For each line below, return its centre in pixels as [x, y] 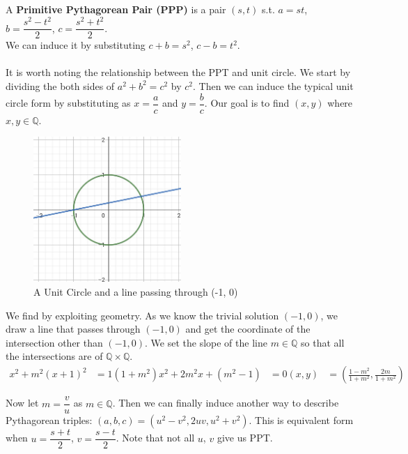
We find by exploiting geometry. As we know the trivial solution [142, 315]
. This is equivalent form [301, 420]
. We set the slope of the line [206, 342]
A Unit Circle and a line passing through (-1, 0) [136, 292]
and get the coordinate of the [248, 329]
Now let [22, 403]
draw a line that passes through [73, 329]
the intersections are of [54, 356]
